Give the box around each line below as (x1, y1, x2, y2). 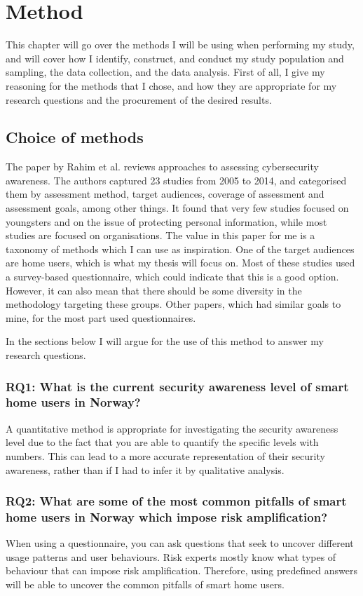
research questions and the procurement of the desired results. (6, 92, 272, 107)
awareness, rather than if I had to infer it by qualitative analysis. (6, 462, 285, 477)
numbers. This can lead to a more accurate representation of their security (6, 448, 325, 463)
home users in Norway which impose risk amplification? (6, 508, 328, 525)
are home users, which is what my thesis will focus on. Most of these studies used (6, 255, 355, 270)
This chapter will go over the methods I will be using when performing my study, (6, 37, 355, 52)
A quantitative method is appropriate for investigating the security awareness (6, 421, 338, 435)
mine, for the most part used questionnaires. (6, 310, 196, 325)
